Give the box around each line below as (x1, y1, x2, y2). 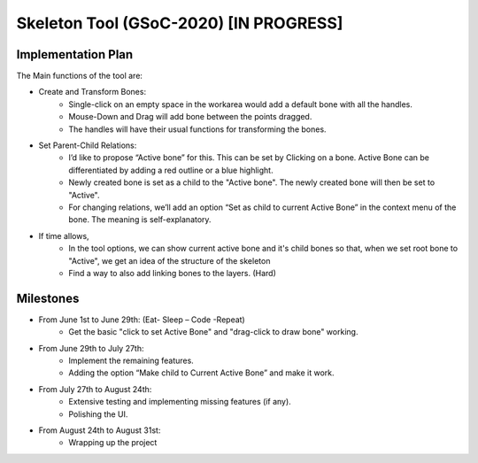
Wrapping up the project (68, 437, 158, 448)
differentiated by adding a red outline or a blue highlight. (68, 165, 274, 175)
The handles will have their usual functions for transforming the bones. (68, 124, 327, 135)
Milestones (16, 290, 80, 305)
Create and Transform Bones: (38, 87, 146, 97)
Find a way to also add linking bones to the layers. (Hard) (68, 267, 276, 278)
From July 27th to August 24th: (38, 383, 152, 394)
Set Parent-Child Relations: (38, 140, 137, 150)
